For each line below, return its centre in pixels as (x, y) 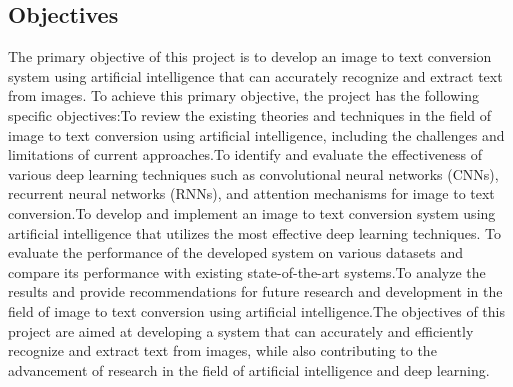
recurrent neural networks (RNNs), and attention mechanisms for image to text (251, 193)
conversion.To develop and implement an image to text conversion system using (252, 212)
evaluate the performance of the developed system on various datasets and (236, 252)
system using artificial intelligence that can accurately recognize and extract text (255, 75)
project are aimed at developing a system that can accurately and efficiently (241, 330)
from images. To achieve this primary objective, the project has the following (243, 95)
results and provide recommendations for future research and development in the (255, 291)
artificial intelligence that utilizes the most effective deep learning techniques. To (254, 232)
